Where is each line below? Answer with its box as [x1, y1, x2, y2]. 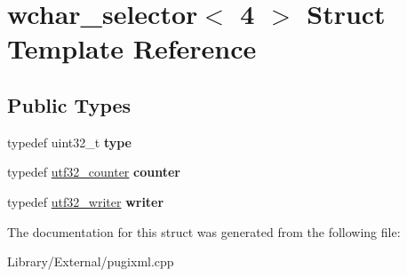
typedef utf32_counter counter [7, 162, 180, 181]
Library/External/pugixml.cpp [7, 252, 174, 271]
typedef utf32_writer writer [7, 192, 164, 210]
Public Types [7, 91, 132, 118]
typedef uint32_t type [7, 132, 132, 151]
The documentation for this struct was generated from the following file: [7, 222, 401, 241]
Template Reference [7, 30, 257, 67]
